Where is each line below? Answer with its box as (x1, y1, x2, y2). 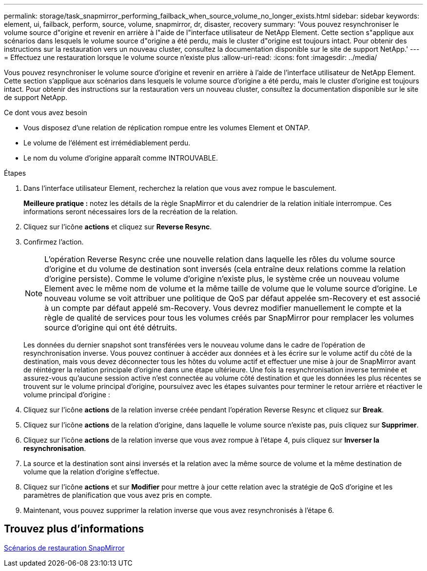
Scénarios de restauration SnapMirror (4, 543, 125, 552)
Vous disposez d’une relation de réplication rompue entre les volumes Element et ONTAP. (23, 123, 310, 132)
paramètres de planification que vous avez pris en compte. (23, 491, 212, 499)
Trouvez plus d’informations (4, 523, 144, 535)
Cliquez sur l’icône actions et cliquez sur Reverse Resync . (23, 223, 212, 231)
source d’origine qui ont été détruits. (44, 323, 177, 332)
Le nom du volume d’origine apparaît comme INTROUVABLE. (23, 154, 218, 162)
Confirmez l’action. (23, 238, 84, 246)
